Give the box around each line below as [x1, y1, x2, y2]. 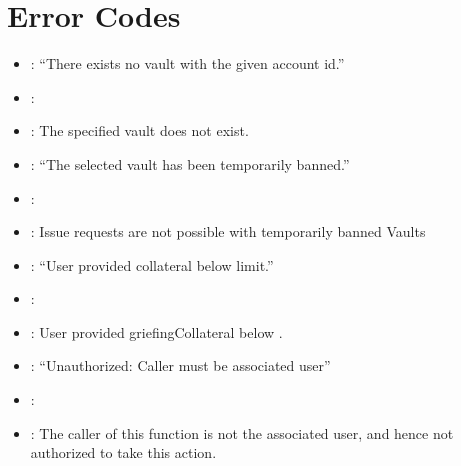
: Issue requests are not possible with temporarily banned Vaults [30, 221, 426, 242]
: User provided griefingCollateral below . [30, 321, 283, 342]
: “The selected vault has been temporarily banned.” [30, 153, 350, 174]
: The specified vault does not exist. [30, 120, 249, 141]
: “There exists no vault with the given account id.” [30, 53, 345, 74]
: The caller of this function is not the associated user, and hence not [30, 422, 454, 443]
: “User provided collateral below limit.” [30, 254, 274, 275]
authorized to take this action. [30, 442, 217, 463]
